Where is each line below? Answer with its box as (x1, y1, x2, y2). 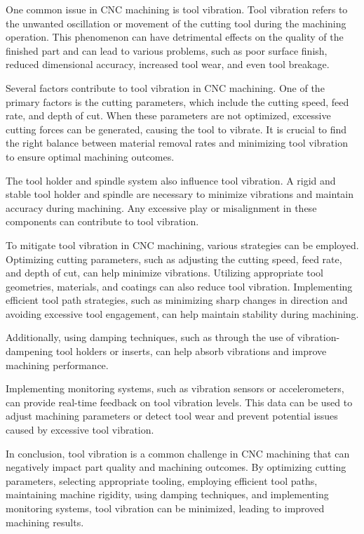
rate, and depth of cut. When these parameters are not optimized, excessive (6, 108, 331, 123)
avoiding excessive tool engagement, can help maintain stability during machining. (6, 306, 359, 321)
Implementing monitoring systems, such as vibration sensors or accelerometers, (6, 381, 344, 396)
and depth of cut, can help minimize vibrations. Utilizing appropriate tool (6, 265, 323, 280)
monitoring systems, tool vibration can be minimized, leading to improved (6, 501, 325, 515)
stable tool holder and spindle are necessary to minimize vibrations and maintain (6, 187, 354, 201)
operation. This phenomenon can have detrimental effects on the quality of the (6, 29, 344, 44)
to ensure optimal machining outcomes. (6, 149, 175, 163)
